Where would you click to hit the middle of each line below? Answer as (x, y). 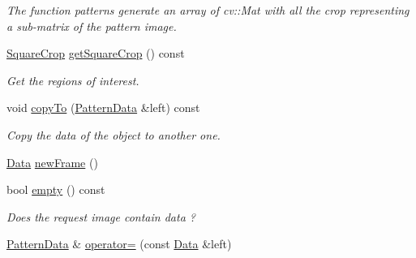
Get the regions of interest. (73, 80)
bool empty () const (56, 189)
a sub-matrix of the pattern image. (92, 26)
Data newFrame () (52, 162)
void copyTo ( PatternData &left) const (103, 107)
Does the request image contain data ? (101, 216)
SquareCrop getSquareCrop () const (96, 53)
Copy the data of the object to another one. (114, 134)
